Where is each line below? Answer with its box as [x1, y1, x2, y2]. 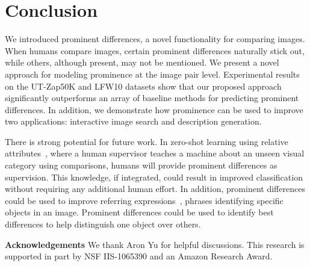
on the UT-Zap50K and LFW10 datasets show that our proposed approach [5, 79, 282, 92]
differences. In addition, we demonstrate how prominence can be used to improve [5, 103, 303, 116]
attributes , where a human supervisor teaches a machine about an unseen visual [5, 147, 305, 159]
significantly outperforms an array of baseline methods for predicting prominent [5, 91, 299, 104]
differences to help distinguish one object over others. [5, 218, 201, 230]
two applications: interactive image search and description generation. [5, 115, 262, 128]
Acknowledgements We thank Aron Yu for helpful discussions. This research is [5, 238, 305, 250]
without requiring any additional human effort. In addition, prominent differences [5, 182, 305, 195]
